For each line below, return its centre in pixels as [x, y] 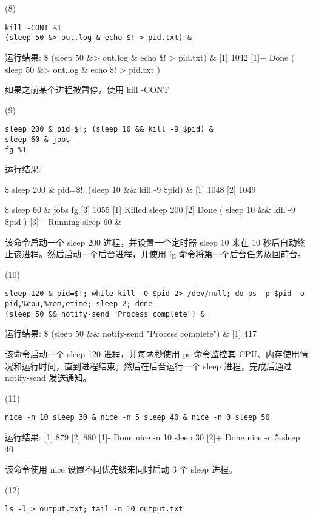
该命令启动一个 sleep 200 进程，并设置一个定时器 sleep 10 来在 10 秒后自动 [151, 242]
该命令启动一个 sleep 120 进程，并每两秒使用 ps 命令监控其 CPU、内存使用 [153, 353]
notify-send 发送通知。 [48, 378]
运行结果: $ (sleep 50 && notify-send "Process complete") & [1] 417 [131, 333]
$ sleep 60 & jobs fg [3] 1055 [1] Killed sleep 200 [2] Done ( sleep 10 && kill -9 [150, 210]
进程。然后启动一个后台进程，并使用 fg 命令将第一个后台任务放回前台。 [164, 254]
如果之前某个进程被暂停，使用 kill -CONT [87, 89]
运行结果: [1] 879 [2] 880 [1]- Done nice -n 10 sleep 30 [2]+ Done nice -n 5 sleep [153, 437]
